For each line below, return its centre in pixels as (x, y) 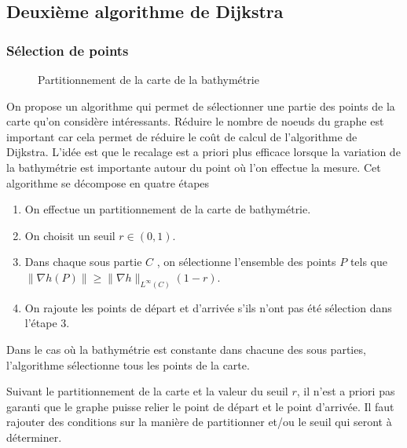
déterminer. (34, 437)
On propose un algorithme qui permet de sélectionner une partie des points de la (201, 106)
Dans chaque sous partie (83, 262)
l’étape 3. (47, 323)
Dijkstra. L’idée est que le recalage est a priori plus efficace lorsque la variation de (203, 152)
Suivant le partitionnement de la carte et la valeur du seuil (147, 391)
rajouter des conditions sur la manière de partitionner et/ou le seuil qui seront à (199, 422)
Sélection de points (68, 50)
